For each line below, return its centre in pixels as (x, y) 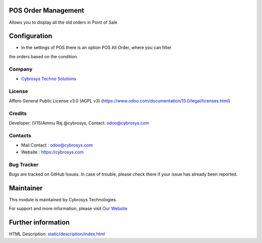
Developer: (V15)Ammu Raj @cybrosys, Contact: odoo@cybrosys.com (79, 123)
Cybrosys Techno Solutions (49, 79)
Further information (39, 222)
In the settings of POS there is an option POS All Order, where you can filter (96, 48)
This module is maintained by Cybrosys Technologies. (63, 199)
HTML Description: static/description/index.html (57, 234)
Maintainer (26, 188)
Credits (18, 113)
